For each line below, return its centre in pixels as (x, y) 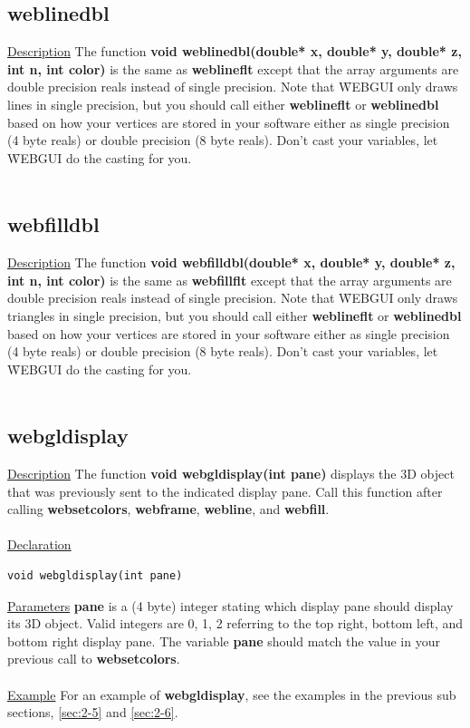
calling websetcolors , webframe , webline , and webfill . (168, 509)
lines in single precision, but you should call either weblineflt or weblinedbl (223, 104)
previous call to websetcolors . (94, 659)
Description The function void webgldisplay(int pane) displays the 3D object (231, 474)
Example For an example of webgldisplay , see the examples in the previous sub (232, 694)
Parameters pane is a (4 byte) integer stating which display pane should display (230, 605)
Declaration (39, 544)
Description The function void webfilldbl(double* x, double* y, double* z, (231, 262)
